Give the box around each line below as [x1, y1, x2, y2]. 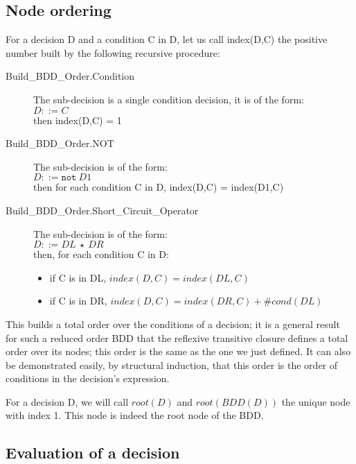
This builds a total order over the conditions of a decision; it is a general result [6, 316, 340, 331]
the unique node [281, 394, 350, 409]
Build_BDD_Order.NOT [6, 136, 114, 151]
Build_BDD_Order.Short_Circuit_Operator [6, 203, 199, 217]
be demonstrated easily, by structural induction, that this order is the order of [6, 357, 338, 372]
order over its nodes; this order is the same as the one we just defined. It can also [6, 344, 351, 359]
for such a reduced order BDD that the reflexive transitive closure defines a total [6, 330, 348, 345]
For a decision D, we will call [6, 394, 129, 409]
